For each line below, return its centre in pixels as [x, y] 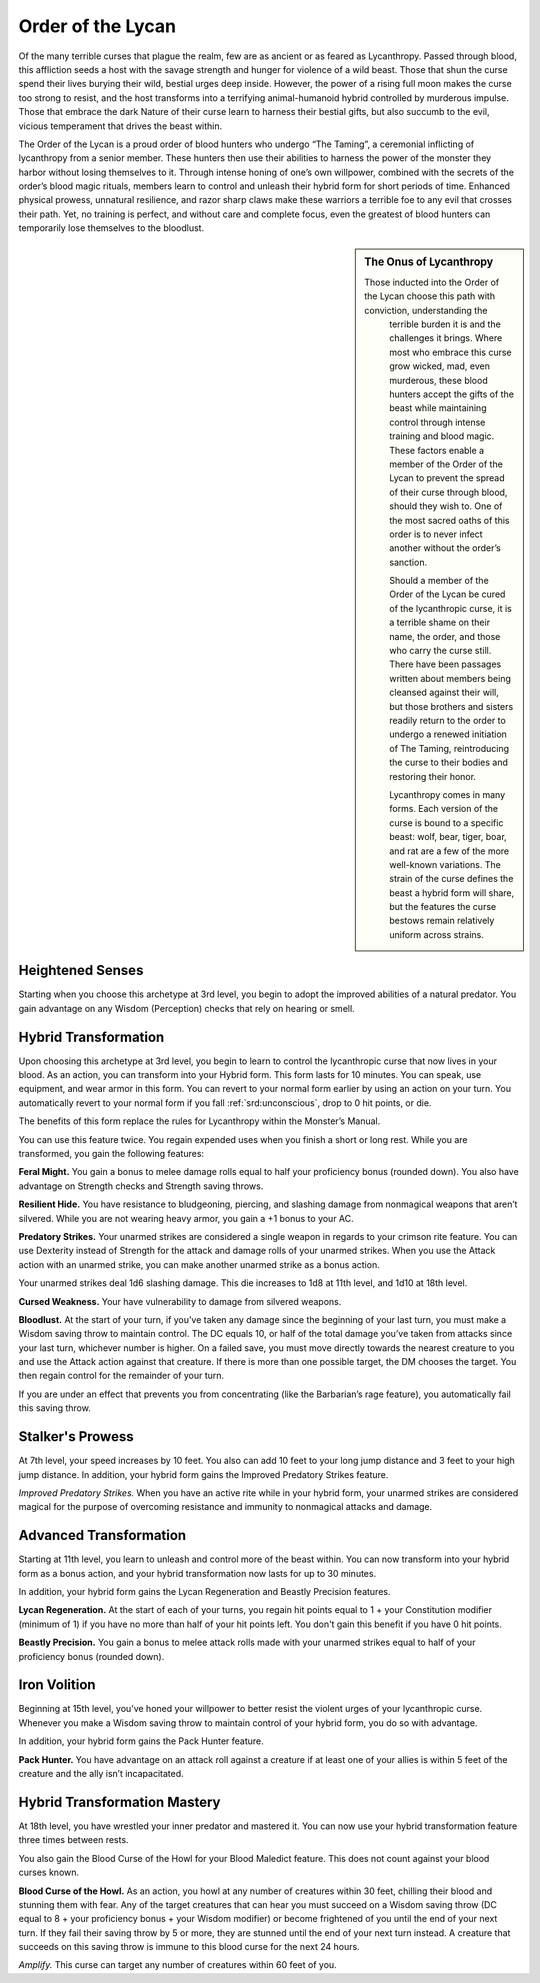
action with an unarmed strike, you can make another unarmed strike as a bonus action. [199, 1264]
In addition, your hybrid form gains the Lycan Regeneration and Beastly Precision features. [204, 1591]
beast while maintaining [438, 408]
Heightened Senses [81, 970]
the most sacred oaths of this [449, 520]
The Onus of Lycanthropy [429, 262]
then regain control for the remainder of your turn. [121, 1376]
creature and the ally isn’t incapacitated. [101, 1774]
